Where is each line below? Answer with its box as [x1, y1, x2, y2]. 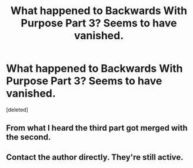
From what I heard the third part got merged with [6, 123, 188, 133]
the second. [6, 132, 51, 142]
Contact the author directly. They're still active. [6, 152, 184, 162]
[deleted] [6, 106, 28, 113]
